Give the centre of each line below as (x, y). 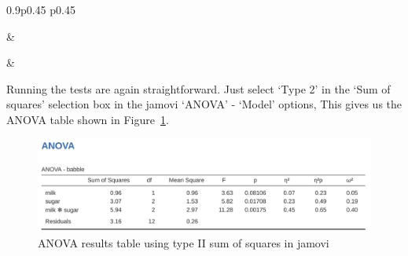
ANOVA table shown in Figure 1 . (88, 119)
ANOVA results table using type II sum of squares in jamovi (184, 243)
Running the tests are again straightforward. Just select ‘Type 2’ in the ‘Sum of (198, 88)
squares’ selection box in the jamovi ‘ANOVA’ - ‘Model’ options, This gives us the (204, 104)
